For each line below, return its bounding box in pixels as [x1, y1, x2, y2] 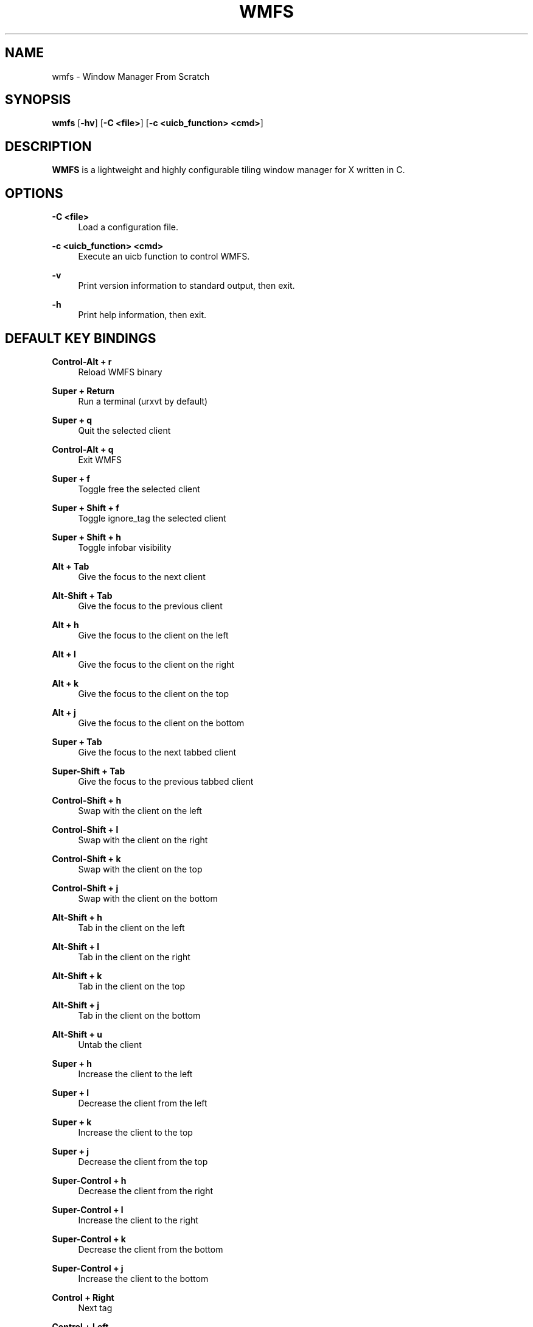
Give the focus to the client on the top [78, 688, 229, 699]
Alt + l [52, 648, 76, 659]
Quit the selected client [78, 425, 171, 436]
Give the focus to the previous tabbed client [78, 776, 254, 787]
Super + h [52, 1058, 92, 1069]
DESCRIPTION [5, 138, 92, 154]
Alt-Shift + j [52, 999, 100, 1010]
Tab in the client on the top [78, 980, 186, 991]
